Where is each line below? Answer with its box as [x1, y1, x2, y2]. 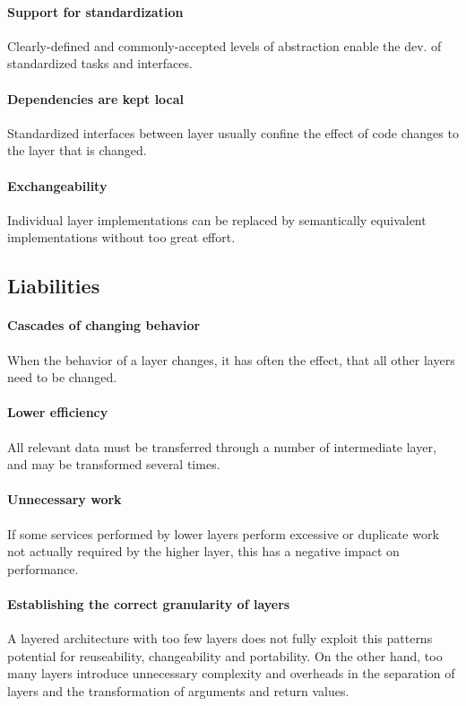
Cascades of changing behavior [7, 316, 201, 335]
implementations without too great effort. [7, 228, 236, 247]
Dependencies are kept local [7, 89, 185, 108]
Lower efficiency [7, 403, 108, 422]
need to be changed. [7, 368, 117, 387]
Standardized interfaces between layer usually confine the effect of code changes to [7, 123, 459, 142]
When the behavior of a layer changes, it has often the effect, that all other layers [7, 350, 455, 369]
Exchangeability [7, 176, 108, 195]
